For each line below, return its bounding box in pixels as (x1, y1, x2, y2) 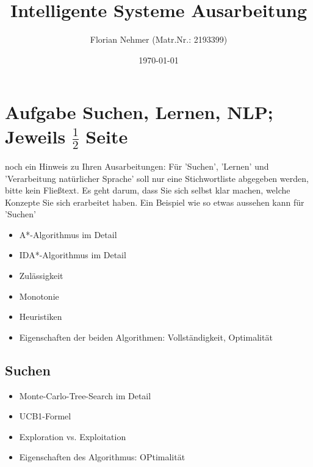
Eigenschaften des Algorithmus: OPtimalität (19, 451, 185, 463)
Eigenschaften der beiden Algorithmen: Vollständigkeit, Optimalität (19, 330, 273, 343)
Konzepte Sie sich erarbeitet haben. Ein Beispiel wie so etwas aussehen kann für (5, 195, 304, 208)
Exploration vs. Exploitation (19, 430, 126, 443)
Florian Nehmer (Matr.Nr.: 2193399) (90, 33, 228, 46)
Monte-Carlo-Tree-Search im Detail (19, 389, 151, 402)
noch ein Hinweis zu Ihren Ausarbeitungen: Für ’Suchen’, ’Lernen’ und (5, 159, 269, 172)
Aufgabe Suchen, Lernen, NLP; (5, 100, 273, 125)
